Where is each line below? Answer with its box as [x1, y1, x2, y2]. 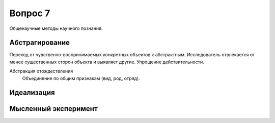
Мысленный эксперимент [9, 104, 98, 113]
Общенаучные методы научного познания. [9, 25, 103, 31]
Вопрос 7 [9, 8, 50, 19]
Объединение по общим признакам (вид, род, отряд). [22, 75, 140, 81]
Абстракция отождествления [9, 68, 73, 74]
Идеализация [9, 89, 56, 97]
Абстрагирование [9, 38, 70, 47]
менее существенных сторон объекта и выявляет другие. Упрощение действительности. [9, 59, 205, 65]
